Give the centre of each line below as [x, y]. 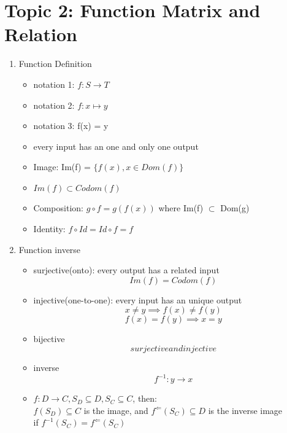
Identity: [49, 229]
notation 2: [54, 105]
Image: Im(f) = [62, 167]
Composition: [58, 208]
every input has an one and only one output [116, 146]
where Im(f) [181, 208]
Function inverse [50, 249]
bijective [49, 339]
